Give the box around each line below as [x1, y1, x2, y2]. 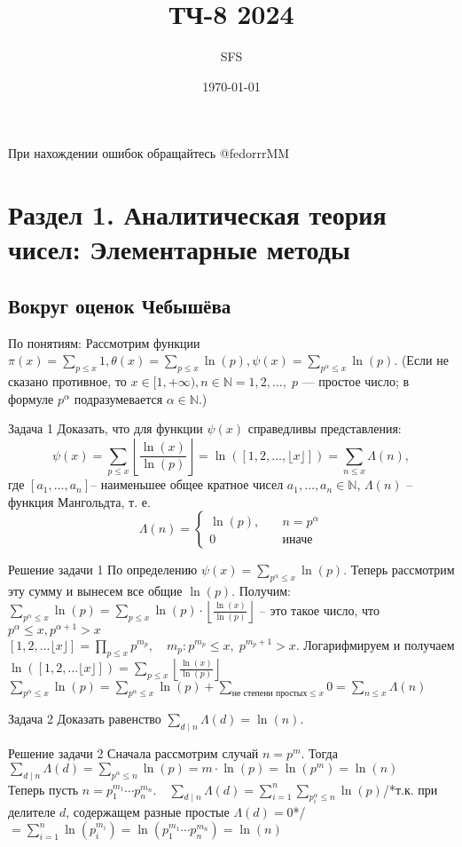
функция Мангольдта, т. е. [8, 492, 151, 511]
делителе [8, 803, 56, 821]
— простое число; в [301, 372, 410, 391]
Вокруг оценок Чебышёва [8, 291, 231, 319]
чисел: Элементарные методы [8, 231, 350, 267]
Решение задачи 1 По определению [8, 560, 198, 579]
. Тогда [301, 744, 338, 763]
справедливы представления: [247, 419, 402, 438]
